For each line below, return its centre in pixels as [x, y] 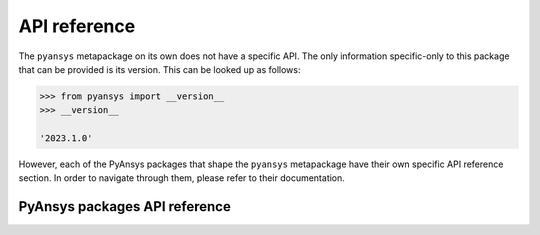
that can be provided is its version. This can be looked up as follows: [159, 69]
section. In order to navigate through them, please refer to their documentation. [181, 178]
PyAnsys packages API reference [125, 206]
